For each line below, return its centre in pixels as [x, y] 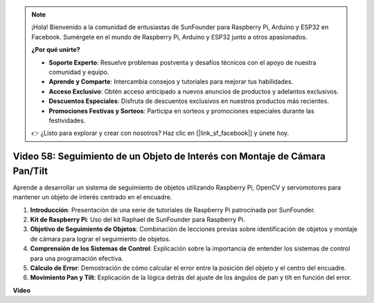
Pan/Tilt [30, 171]
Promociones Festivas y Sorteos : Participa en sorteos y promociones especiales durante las [181, 111]
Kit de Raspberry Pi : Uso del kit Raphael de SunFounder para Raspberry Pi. [138, 219]
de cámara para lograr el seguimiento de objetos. [100, 239]
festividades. [67, 120]
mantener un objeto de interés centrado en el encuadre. [92, 197]
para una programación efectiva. [77, 258]
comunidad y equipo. [79, 72]
